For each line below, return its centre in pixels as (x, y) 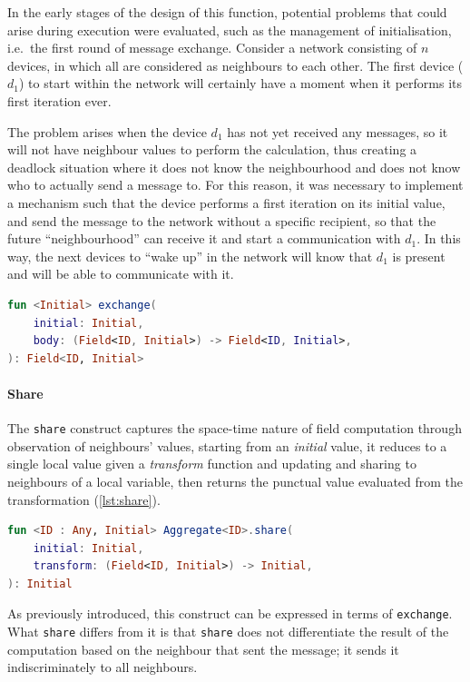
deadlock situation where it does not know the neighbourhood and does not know (234, 167)
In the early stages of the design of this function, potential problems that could (227, 12)
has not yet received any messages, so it (338, 131)
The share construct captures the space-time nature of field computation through (235, 428)
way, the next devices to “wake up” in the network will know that (190, 256)
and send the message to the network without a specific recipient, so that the (222, 220)
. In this (439, 238)
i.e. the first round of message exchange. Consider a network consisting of (212, 48)
